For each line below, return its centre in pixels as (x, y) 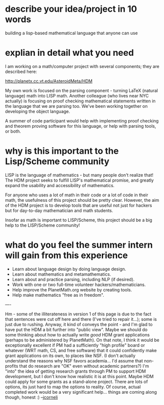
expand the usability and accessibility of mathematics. (60, 185)
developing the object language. (37, 111)
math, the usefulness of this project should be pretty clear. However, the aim (82, 200)
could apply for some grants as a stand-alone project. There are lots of (77, 381)
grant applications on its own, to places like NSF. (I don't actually (70, 356)
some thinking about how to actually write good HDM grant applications (78, 334)
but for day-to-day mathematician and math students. (59, 210)
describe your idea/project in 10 (71, 9)
